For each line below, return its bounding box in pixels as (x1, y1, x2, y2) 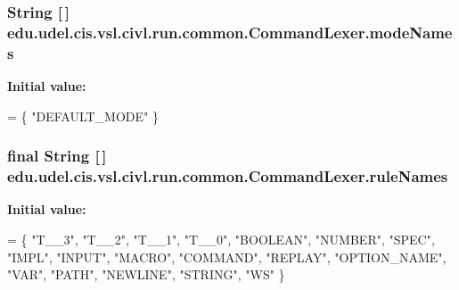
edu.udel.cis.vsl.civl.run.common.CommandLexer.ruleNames (7, 165, 448, 187)
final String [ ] (7, 145, 107, 167)
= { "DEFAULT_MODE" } (7, 106, 159, 125)
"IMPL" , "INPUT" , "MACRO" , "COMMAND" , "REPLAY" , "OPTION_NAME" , (7, 247, 447, 266)
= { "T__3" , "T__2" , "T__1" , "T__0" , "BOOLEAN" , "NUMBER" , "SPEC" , (7, 229, 435, 248)
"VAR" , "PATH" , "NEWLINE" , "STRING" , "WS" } (7, 265, 285, 284)
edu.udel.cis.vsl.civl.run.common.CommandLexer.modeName (7, 21, 453, 43)
